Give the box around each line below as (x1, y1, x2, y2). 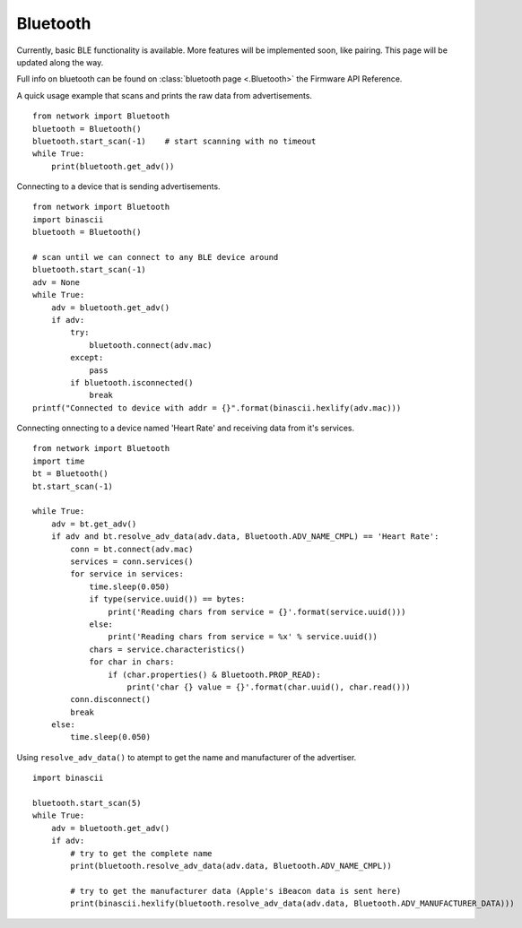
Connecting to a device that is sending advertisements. (16, 181, 221, 192)
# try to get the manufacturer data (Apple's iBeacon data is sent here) (70, 886, 402, 896)
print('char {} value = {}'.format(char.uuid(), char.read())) (126, 681, 412, 692)
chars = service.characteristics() (89, 644, 246, 655)
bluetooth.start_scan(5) (32, 798, 142, 809)
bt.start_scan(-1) (32, 481, 114, 491)
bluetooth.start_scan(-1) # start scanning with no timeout (32, 135, 317, 146)
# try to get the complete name (70, 848, 213, 858)
